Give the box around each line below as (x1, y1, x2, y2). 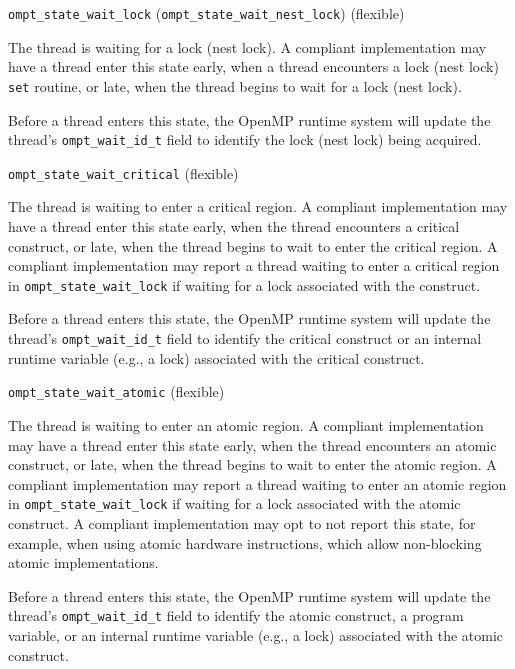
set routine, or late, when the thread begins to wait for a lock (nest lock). (8, 75, 462, 96)
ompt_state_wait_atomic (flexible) (8, 381, 225, 402)
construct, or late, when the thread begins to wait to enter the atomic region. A (8, 454, 497, 475)
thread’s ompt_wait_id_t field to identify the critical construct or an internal (8, 328, 482, 349)
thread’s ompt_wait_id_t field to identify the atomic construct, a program (8, 605, 464, 626)
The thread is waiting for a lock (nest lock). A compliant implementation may (8, 36, 487, 57)
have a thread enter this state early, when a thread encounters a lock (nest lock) (8, 56, 499, 77)
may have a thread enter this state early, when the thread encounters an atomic (8, 434, 497, 455)
